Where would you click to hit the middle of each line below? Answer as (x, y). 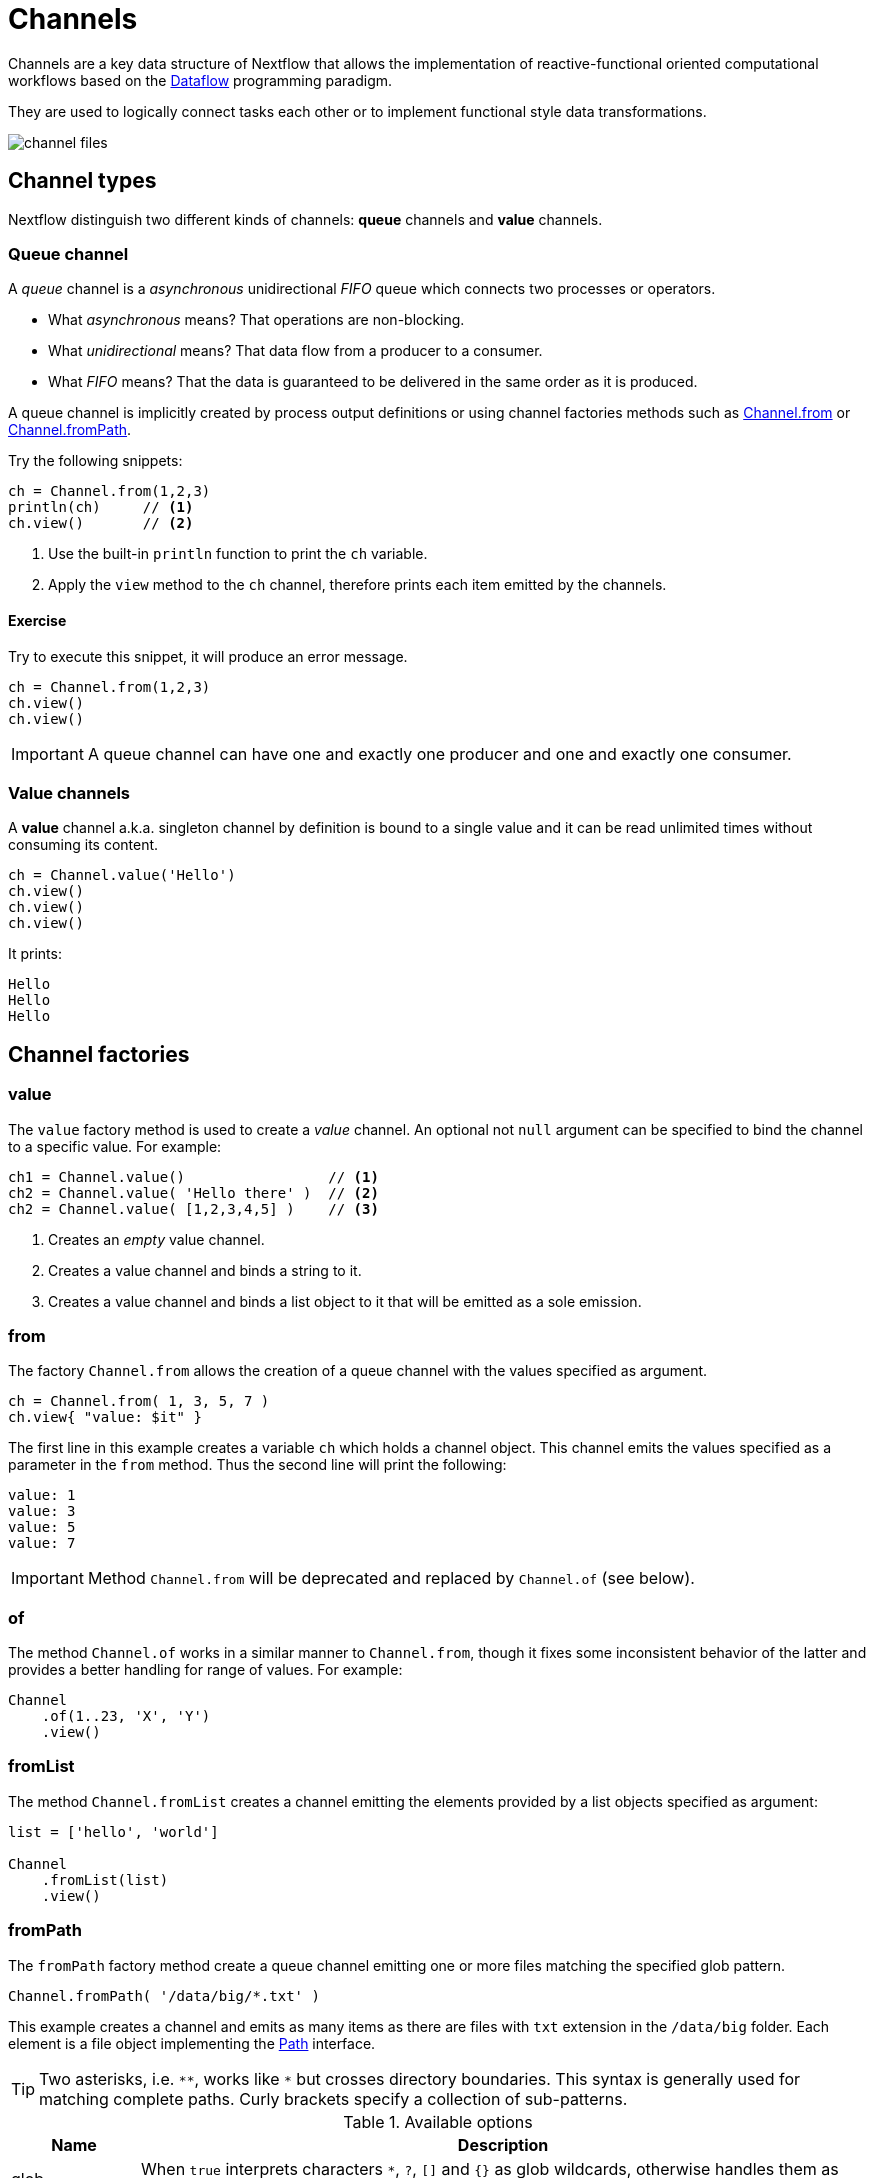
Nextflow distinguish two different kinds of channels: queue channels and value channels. (305, 219)
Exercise (37, 620)
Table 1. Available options (438, 2121)
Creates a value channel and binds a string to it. (205, 1270)
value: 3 (42, 1511)
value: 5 (42, 1527)
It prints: (35, 954)
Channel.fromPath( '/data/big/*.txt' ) (164, 1995)
